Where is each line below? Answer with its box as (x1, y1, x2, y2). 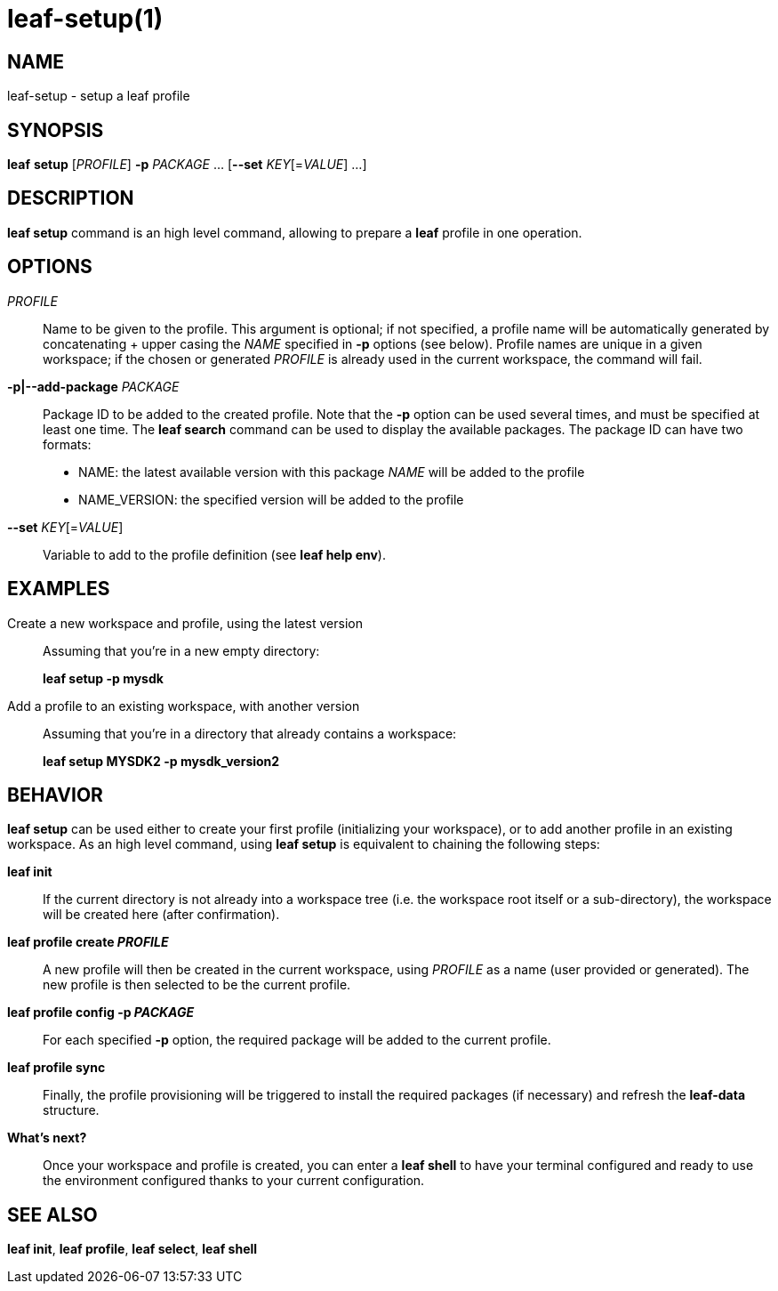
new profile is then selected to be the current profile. (43, 977, 351, 993)
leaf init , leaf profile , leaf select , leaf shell (7, 1241, 258, 1257)
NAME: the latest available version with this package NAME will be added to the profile (78, 464, 585, 480)
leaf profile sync (7, 1060, 106, 1076)
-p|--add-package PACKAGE (7, 378, 180, 394)
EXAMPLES (7, 577, 110, 601)
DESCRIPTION (7, 187, 134, 210)
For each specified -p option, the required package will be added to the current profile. (43, 1032, 551, 1048)
